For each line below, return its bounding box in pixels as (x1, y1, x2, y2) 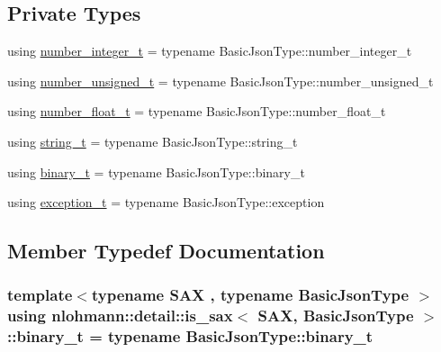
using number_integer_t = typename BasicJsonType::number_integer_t (7, 41, 412, 60)
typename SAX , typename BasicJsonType (91, 284, 409, 306)
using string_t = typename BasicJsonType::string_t (7, 131, 298, 150)
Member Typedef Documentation (7, 237, 325, 265)
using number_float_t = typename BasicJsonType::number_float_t (7, 102, 386, 121)
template (7, 284, 73, 306)
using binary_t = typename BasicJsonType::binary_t (7, 162, 305, 181)
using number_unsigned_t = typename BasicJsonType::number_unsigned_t (7, 71, 434, 90)
